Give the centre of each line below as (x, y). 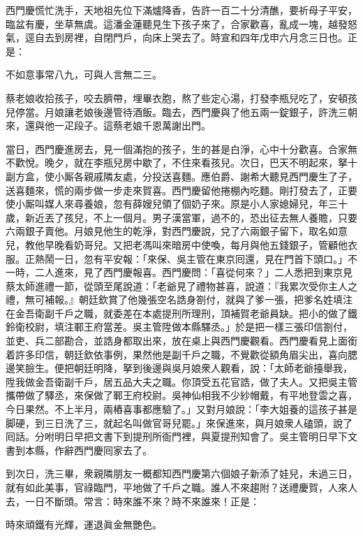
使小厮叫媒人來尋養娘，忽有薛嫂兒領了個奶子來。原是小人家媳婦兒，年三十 (177, 204)
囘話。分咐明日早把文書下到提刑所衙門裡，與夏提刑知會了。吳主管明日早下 (177, 436)
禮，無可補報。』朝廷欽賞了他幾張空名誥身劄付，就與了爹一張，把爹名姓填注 (179, 299)
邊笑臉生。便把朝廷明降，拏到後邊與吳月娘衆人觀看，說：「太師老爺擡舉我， (179, 368)
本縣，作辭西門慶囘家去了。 (88, 450)
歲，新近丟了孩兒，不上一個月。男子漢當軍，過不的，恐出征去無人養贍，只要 (181, 217)
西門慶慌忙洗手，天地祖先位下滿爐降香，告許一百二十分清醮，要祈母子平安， (181, 10)
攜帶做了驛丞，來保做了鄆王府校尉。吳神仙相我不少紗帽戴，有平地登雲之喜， (181, 395)
